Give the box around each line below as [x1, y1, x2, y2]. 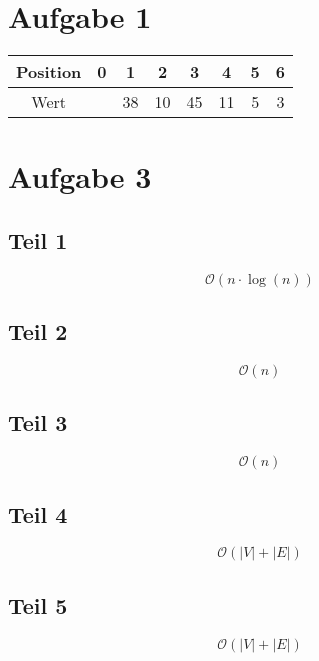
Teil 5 [8, 589, 68, 620]
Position [16, 60, 82, 84]
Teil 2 [8, 316, 68, 347]
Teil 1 [8, 224, 68, 255]
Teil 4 [8, 498, 68, 529]
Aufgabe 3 [8, 156, 152, 197]
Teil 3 [8, 407, 68, 438]
